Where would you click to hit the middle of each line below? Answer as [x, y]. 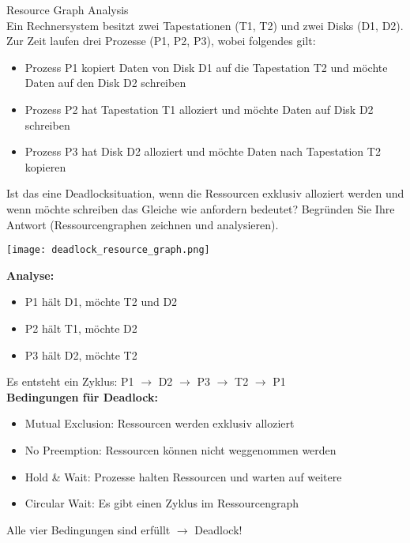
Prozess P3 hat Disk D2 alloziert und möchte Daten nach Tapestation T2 [203, 151]
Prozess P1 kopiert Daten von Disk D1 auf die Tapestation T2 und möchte [206, 67]
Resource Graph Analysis [68, 9]
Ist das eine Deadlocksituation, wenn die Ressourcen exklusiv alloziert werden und [205, 193]
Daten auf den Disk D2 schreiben [105, 83]
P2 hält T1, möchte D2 [81, 328]
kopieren [45, 166]
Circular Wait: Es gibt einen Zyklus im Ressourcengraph [162, 503]
